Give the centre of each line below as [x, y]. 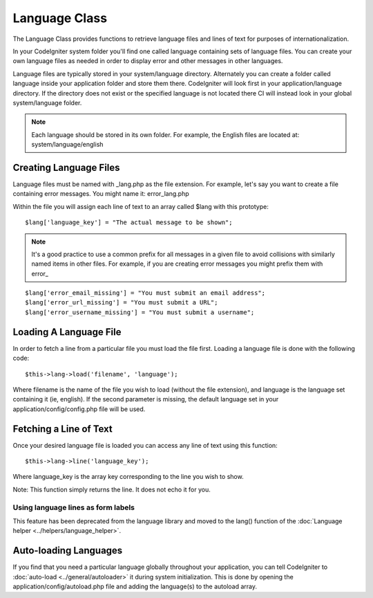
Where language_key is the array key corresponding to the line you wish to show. [128, 477]
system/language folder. [47, 102]
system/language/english [67, 145]
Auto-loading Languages [68, 551]
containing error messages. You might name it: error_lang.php [101, 194]
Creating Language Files [66, 167]
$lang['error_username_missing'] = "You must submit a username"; [140, 312]
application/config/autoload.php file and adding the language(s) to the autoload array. [135, 587]
